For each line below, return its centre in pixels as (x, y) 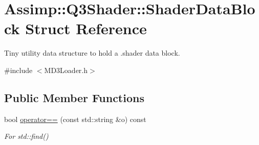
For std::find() (26, 136)
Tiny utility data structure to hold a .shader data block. (92, 53)
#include (18, 70)
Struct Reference (86, 28)
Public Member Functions (74, 97)
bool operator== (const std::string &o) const (75, 119)
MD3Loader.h (66, 70)
